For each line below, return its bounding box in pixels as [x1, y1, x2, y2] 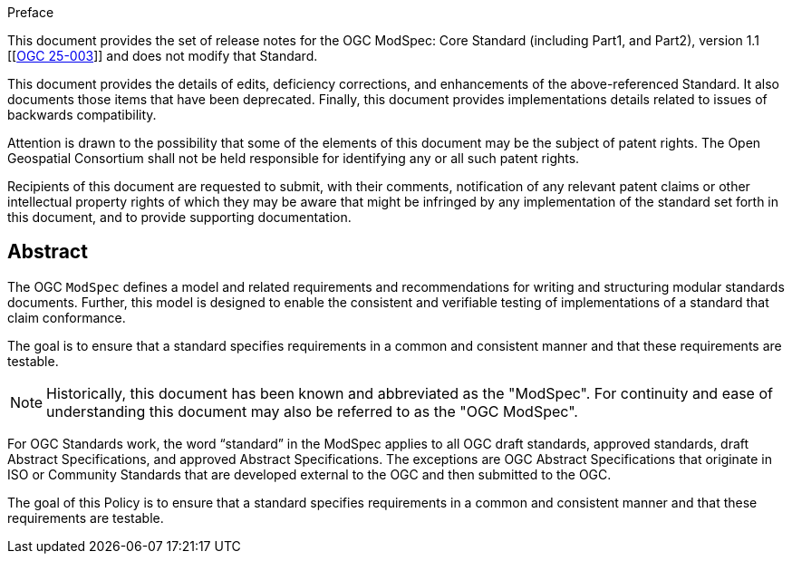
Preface [7, 5, 54, 20]
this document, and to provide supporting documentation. [7, 209, 352, 225]
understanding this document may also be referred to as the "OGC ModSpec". [46, 401, 578, 421]
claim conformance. [7, 309, 126, 325]
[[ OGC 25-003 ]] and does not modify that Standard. [7, 48, 318, 63]
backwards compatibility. [7, 107, 157, 122]
